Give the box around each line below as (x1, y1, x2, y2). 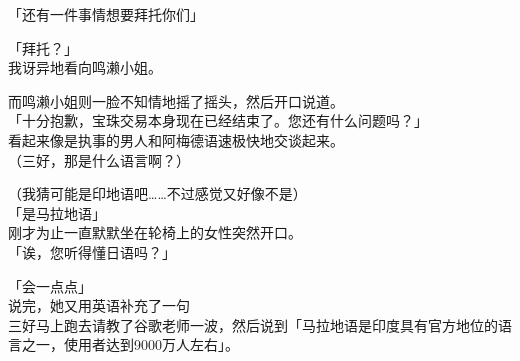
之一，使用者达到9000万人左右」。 (21, 334, 239, 355)
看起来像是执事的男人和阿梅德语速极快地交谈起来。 (8, 129, 344, 150)
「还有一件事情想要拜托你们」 (8, 4, 204, 24)
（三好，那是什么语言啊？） (8, 149, 190, 170)
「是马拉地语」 (8, 202, 106, 223)
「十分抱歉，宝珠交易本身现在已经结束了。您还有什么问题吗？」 (8, 110, 428, 131)
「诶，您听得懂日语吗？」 (8, 241, 176, 262)
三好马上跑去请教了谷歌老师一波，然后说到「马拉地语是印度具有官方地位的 (8, 314, 498, 335)
